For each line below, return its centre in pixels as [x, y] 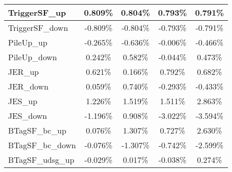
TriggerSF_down [38, 28]
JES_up [23, 101]
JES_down [28, 116]
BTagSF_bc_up [37, 130]
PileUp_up [28, 42]
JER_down [28, 86]
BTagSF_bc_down [42, 145]
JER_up [24, 72]
